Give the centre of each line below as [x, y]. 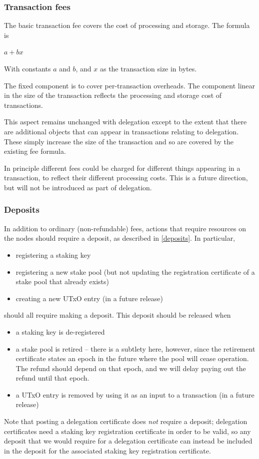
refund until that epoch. [52, 378]
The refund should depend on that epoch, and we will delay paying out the [131, 368]
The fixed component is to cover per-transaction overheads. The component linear [130, 85]
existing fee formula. [35, 151]
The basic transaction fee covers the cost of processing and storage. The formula [127, 25]
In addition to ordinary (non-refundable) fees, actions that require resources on [125, 228]
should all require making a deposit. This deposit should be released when [117, 315]
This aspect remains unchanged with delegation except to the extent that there [125, 122]
